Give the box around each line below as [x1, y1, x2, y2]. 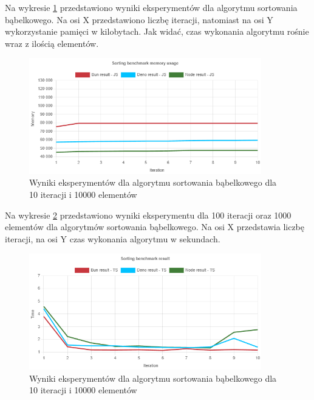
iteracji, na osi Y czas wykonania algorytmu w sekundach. [5, 232, 220, 245]
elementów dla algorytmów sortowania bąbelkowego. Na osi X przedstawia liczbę [5, 220, 305, 233]
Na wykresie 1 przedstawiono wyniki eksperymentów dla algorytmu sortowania [5, 1, 298, 13]
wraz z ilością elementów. [5, 37, 99, 49]
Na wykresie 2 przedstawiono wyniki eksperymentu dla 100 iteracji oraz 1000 [5, 208, 292, 221]
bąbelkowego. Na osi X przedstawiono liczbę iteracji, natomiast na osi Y [5, 13, 273, 26]
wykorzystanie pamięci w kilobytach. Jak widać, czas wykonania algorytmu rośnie [5, 25, 309, 38]
